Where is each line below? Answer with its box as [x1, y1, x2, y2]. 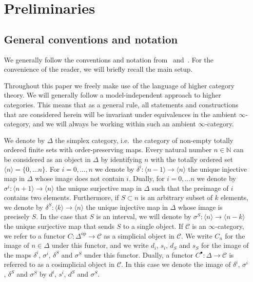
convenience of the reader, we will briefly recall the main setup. [4, 64, 193, 74]
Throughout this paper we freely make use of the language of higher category [4, 80, 234, 90]
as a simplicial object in [104, 230, 175, 241]
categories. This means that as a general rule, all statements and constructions [4, 99, 238, 109]
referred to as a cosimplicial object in [4, 259, 115, 269]
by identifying [100, 154, 142, 164]
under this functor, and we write [52, 240, 149, 250]
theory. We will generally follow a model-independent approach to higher [4, 90, 221, 100]
